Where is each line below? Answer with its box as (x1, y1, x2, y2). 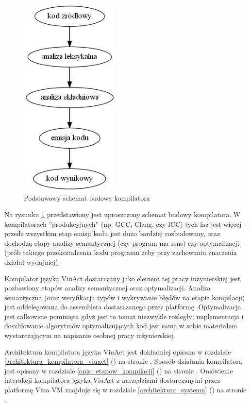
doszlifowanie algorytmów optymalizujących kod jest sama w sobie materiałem (4, 321, 237, 331)
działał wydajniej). (4, 256, 60, 267)
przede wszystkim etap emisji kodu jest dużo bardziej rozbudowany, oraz (4, 228, 220, 238)
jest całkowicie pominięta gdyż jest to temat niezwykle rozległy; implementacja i (4, 311, 244, 321)
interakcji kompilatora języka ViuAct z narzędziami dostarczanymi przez (4, 375, 220, 385)
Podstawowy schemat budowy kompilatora (24, 193, 150, 203)
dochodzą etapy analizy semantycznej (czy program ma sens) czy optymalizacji (4, 237, 239, 248)
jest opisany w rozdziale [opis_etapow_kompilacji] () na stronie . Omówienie (4, 365, 233, 375)
